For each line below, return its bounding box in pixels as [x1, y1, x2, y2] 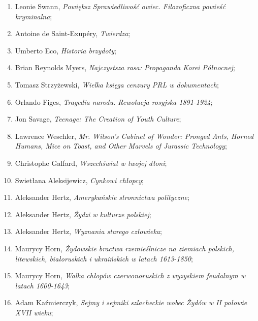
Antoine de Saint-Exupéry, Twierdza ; [15, 28, 131, 39]
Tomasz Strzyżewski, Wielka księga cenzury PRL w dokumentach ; [15, 79, 219, 90]
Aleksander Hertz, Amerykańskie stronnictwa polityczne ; [15, 192, 189, 202]
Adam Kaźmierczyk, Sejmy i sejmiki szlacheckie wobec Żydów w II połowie [15, 297, 247, 308]
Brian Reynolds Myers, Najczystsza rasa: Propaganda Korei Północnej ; [15, 62, 235, 73]
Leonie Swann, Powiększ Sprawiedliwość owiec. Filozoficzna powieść [15, 1, 225, 11]
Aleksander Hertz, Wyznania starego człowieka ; [15, 226, 162, 237]
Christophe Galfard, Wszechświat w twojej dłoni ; [15, 157, 167, 168]
